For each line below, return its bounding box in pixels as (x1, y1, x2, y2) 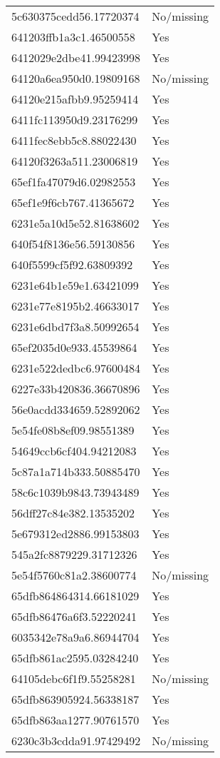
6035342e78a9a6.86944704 (11, 629, 140, 645)
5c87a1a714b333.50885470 (11, 463, 140, 480)
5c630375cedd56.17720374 (11, 8, 140, 24)
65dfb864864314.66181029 (11, 587, 140, 604)
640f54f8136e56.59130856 (11, 236, 135, 252)
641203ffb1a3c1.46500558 (11, 29, 135, 45)
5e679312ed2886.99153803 (11, 525, 140, 542)
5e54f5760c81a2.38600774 (11, 567, 137, 583)
